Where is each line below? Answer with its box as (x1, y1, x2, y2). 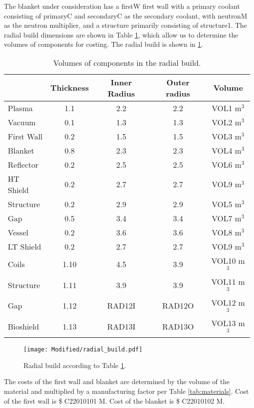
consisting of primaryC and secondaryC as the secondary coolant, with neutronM (4, 10, 247, 20)
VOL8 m (212, 226, 242, 238)
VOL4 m (212, 144, 242, 156)
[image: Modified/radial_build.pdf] (23, 346, 143, 353)
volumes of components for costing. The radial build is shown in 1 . (4, 39, 203, 49)
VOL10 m (211, 254, 245, 266)
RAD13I (107, 321, 136, 332)
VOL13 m (211, 317, 245, 329)
